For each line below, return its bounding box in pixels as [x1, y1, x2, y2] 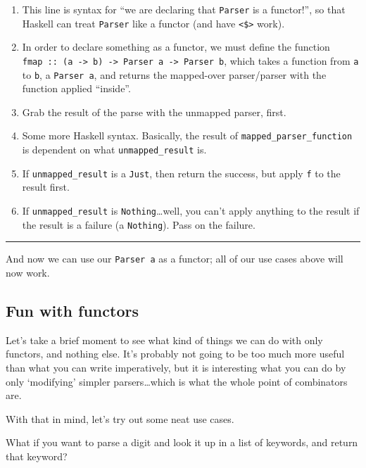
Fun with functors [6, 299, 139, 321]
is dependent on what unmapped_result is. [22, 142, 207, 157]
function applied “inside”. [22, 81, 131, 96]
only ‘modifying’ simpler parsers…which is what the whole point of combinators [6, 374, 348, 388]
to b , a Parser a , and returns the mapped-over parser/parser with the [22, 67, 327, 82]
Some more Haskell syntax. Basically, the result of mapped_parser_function [22, 128, 353, 143]
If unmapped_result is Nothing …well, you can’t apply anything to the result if [22, 203, 360, 217]
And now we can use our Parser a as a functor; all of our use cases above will [6, 251, 343, 266]
